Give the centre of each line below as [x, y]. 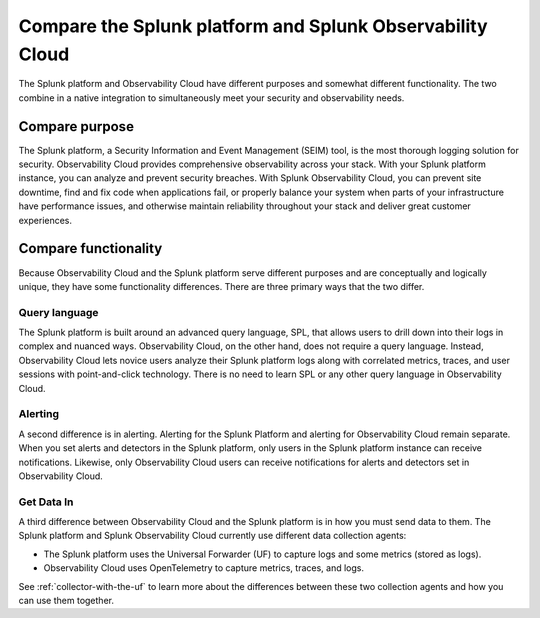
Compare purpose [76, 126]
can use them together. [66, 600]
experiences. [45, 220]
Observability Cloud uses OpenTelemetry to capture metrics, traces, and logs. [204, 568]
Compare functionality [90, 248]
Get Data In [46, 502]
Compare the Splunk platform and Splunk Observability [253, 26]
